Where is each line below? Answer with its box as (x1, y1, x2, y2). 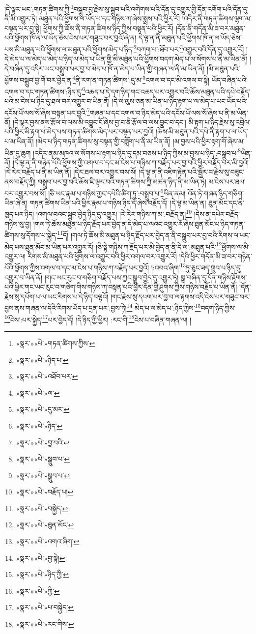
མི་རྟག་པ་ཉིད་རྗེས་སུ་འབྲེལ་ (188, 116, 251, 127)
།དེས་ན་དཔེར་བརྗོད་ (194, 209, 240, 219)
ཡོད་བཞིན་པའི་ (211, 75, 248, 85)
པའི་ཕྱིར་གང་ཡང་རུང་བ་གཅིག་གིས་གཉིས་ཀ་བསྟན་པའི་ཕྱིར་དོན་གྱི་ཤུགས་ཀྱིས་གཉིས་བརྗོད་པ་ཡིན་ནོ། (4, 282, 237, 292)
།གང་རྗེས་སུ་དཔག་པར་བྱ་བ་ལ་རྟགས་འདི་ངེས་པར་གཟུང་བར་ (111, 291, 250, 301)
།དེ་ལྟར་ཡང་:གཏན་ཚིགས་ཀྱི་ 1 (4, 2, 74, 14)
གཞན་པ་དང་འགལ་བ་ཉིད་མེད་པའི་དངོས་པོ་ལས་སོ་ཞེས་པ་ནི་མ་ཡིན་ (89, 107, 248, 117)
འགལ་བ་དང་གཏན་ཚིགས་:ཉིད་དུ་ (4, 86, 83, 96)
